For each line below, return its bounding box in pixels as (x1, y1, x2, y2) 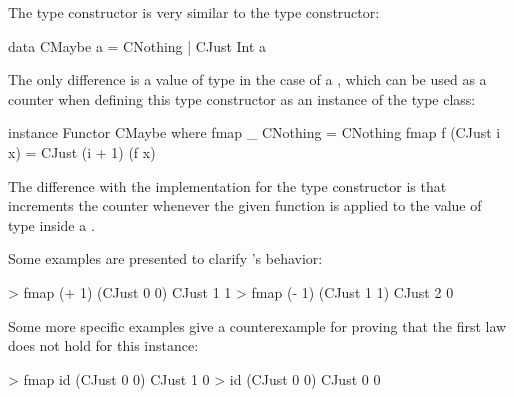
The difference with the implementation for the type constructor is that (8, 175, 447, 196)
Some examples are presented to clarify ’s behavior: (8, 248, 323, 269)
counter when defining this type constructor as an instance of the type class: (8, 88, 476, 109)
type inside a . (8, 214, 95, 235)
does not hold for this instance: (8, 335, 199, 356)
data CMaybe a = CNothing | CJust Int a (8, 35, 267, 56)
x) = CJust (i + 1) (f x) (8, 141, 156, 162)
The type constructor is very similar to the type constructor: (8, 2, 380, 22)
